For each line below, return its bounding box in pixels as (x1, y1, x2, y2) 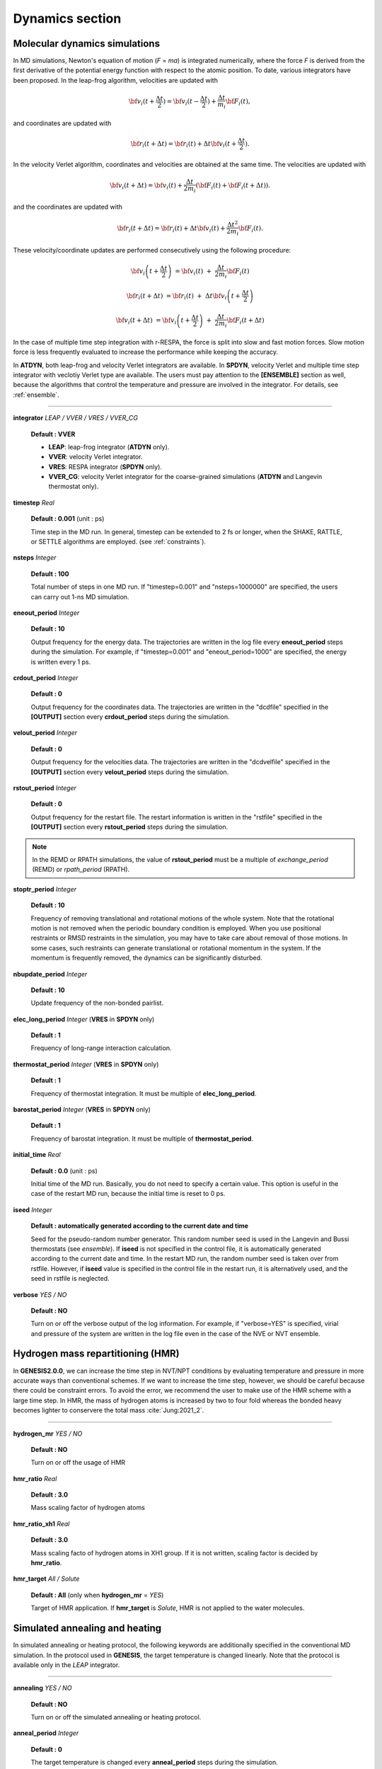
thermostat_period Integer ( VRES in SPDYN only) (13, 1060, 159, 1068)
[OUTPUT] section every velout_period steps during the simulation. (30, 768, 229, 776)
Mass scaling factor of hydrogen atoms (30, 1504, 145, 1512)
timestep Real (13, 498, 54, 507)
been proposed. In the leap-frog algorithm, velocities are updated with (13, 76, 219, 84)
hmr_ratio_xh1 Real (13, 1519, 70, 1528)
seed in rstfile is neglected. (30, 1274, 110, 1283)
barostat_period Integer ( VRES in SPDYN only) (13, 1105, 151, 1114)
